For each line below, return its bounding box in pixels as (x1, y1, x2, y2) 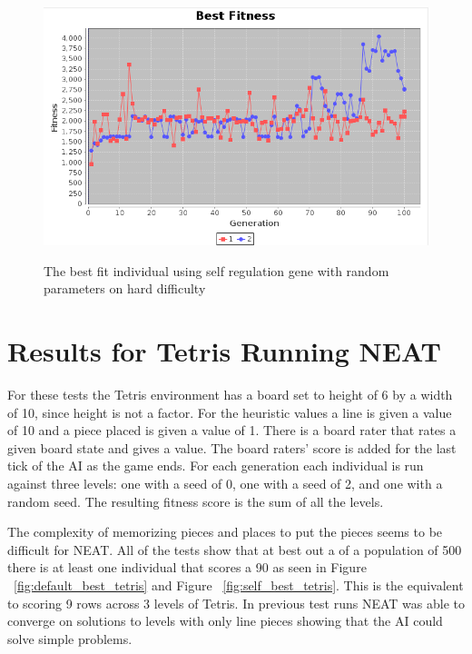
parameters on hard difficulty (44, 279, 206, 298)
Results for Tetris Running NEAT (7, 332, 441, 370)
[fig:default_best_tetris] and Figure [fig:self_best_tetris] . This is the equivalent (14, 575, 464, 594)
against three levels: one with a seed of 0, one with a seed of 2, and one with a (7, 473, 443, 492)
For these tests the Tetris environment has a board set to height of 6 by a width (7, 385, 453, 404)
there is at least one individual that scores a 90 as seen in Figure (7, 558, 367, 577)
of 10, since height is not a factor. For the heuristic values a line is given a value (7, 402, 452, 421)
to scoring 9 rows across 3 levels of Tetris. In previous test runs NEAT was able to (7, 593, 465, 612)
